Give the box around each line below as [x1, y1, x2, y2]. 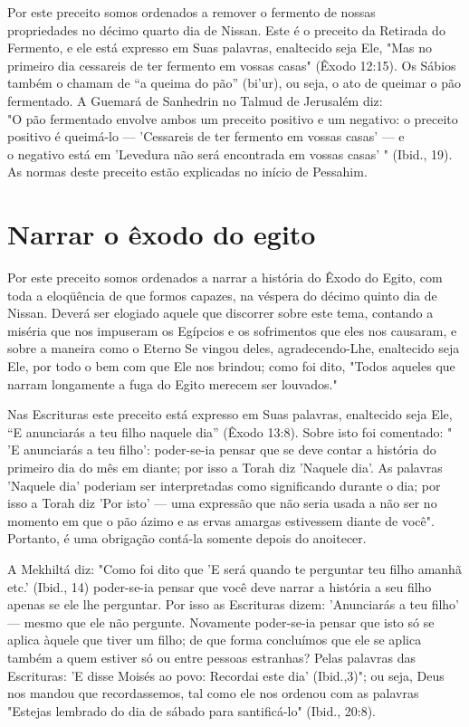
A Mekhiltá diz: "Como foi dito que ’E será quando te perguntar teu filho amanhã [7, 559, 462, 578]
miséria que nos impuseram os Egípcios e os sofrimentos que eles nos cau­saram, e [7, 320, 457, 340]
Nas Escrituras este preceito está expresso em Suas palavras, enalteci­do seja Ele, [7, 405, 453, 424]
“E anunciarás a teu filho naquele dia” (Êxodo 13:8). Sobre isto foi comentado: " [7, 422, 453, 441]
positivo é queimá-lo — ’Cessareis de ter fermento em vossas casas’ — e [7, 127, 405, 146]
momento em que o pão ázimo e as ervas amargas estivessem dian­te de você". [7, 511, 435, 530]
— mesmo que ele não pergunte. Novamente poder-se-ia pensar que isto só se [7, 612, 435, 631]
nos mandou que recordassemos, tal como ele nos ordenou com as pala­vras [7, 684, 419, 703]
